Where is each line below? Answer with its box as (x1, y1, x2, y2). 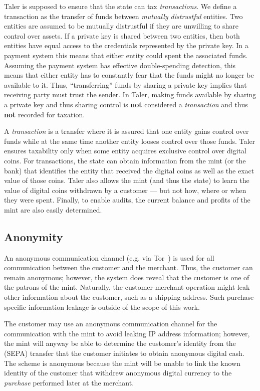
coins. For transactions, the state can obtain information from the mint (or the (4, 155, 246, 165)
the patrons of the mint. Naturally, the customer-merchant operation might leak (4, 282, 250, 292)
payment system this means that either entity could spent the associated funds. (4, 50, 248, 60)
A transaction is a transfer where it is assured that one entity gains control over (4, 126, 249, 136)
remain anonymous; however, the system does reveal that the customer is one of (4, 272, 249, 282)
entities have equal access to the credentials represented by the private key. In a (4, 40, 248, 51)
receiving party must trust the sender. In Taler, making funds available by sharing (4, 89, 256, 100)
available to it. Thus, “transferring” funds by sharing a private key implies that (4, 79, 247, 90)
